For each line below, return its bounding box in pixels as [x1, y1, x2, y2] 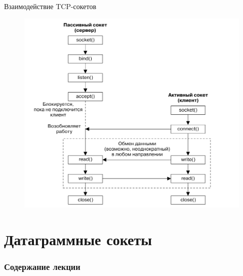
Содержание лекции [4, 260, 80, 272]
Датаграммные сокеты [4, 228, 152, 249]
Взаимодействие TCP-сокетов [4, 1, 97, 11]
